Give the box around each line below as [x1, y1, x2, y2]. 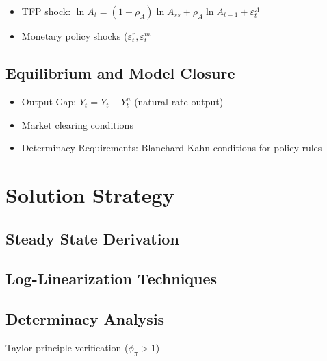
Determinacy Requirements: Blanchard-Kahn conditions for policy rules [21, 140, 322, 155]
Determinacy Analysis [5, 308, 165, 329]
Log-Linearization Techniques [5, 268, 218, 289]
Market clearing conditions [21, 117, 133, 132]
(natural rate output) [134, 95, 224, 109]
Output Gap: [21, 95, 77, 109]
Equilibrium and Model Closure [5, 62, 235, 83]
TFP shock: [21, 4, 71, 18]
